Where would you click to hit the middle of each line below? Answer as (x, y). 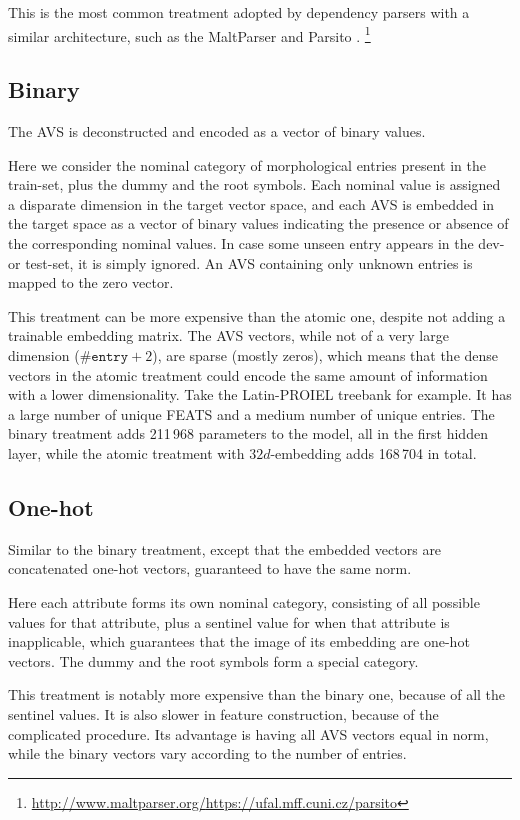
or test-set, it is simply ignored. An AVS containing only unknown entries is (240, 262)
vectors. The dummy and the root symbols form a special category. (213, 660)
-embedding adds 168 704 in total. (373, 452)
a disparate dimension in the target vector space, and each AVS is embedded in (251, 203)
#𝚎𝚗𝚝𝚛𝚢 (104, 356)
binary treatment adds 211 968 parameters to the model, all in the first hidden (248, 433)
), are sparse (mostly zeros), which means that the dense (325, 354)
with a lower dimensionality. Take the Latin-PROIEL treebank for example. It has (260, 394)
